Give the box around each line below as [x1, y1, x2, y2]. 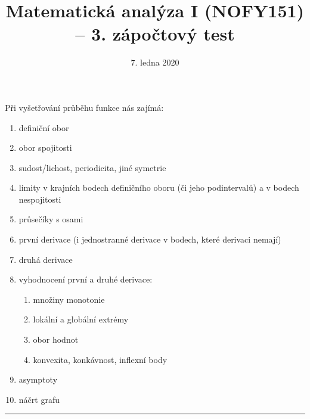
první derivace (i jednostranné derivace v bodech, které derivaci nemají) [18, 233, 281, 246]
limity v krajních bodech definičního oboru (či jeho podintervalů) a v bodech [18, 181, 299, 194]
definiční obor [18, 121, 69, 134]
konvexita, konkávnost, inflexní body [33, 353, 168, 365]
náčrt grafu [18, 393, 60, 405]
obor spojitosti [18, 141, 72, 154]
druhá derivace [18, 253, 73, 265]
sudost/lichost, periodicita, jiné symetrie [18, 161, 166, 173]
